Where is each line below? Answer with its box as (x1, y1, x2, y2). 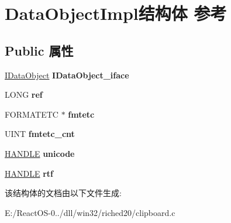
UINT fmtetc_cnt (5, 128, 75, 140)
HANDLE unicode (5, 147, 75, 159)
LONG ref (5, 88, 43, 101)
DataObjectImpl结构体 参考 (5, 1, 227, 25)
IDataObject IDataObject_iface (5, 68, 129, 81)
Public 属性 (5, 41, 74, 59)
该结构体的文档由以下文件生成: (5, 187, 122, 199)
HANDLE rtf (5, 167, 53, 179)
